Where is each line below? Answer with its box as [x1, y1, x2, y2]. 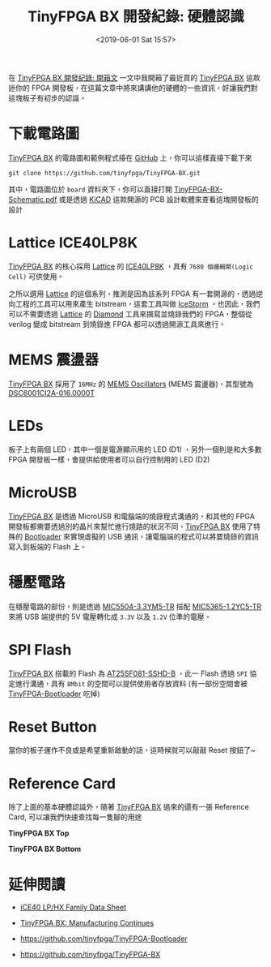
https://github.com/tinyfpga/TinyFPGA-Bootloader [19, 934, 188, 943]
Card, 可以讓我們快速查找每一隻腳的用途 [8, 812, 142, 822]
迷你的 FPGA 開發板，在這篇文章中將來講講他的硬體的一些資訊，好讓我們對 [8, 83, 258, 92]
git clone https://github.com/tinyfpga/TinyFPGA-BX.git [8, 169, 201, 177]
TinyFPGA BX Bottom [8, 845, 82, 854]
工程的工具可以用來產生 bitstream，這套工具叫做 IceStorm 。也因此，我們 [15, 299, 260, 308]
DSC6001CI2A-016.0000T [8, 388, 95, 398]
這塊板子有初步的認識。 [8, 92, 87, 102]
